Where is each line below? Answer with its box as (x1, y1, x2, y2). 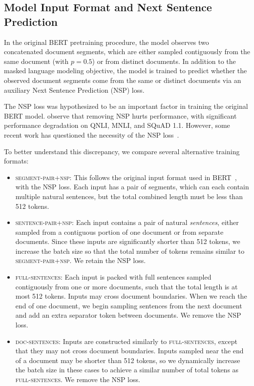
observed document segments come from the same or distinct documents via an (4, 75, 241, 85)
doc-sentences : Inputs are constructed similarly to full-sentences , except (15, 336, 238, 346)
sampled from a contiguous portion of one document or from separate (15, 226, 224, 237)
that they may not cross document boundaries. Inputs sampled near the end (15, 345, 244, 356)
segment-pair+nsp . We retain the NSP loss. (15, 255, 146, 265)
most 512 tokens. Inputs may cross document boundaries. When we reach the (15, 291, 247, 301)
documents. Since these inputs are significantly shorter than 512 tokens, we (15, 236, 240, 246)
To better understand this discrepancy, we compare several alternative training (4, 146, 240, 156)
